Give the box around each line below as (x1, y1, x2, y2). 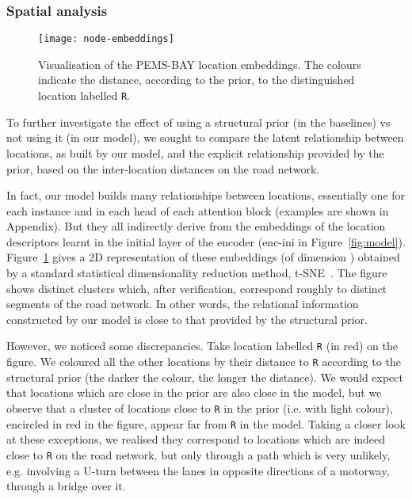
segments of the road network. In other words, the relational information (6, 295, 359, 312)
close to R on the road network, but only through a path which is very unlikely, (6, 446, 391, 463)
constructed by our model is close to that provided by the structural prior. (6, 310, 368, 327)
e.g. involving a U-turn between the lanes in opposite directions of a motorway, (6, 462, 390, 478)
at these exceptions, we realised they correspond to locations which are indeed (6, 431, 386, 448)
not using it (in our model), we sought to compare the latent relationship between (6, 129, 404, 146)
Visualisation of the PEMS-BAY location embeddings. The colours (38, 55, 361, 72)
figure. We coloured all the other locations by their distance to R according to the (6, 353, 401, 370)
